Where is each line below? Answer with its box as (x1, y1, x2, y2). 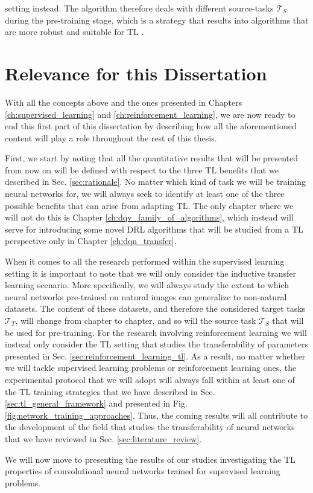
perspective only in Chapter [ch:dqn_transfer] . (5, 234, 177, 247)
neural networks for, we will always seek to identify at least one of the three (5, 187, 285, 200)
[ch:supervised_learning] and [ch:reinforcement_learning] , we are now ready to (5, 108, 296, 120)
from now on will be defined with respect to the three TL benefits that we (5, 163, 279, 176)
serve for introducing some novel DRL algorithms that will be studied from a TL (5, 222, 303, 235)
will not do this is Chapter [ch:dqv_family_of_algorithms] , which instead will (5, 211, 294, 224)
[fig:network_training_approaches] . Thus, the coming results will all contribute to (5, 408, 308, 421)
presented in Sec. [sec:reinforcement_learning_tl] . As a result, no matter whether (5, 349, 306, 362)
